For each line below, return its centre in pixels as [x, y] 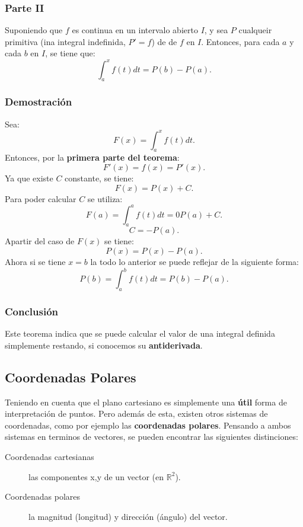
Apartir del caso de [40, 241]
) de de [164, 41]
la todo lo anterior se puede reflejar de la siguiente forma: [194, 262]
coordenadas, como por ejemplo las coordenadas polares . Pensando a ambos [148, 425]
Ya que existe [29, 178]
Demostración [39, 102]
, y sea [216, 30]
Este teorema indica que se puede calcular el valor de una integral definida [140, 333]
